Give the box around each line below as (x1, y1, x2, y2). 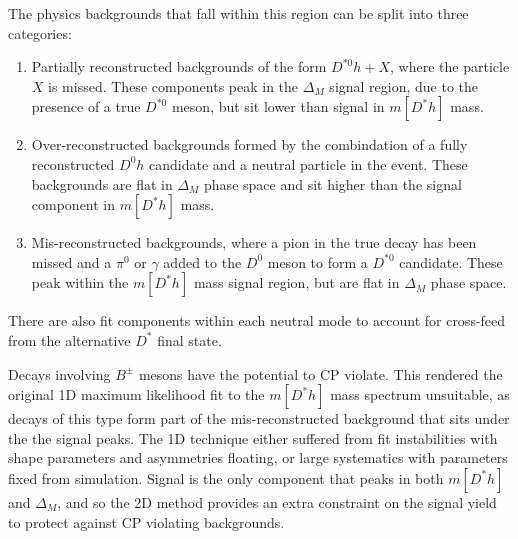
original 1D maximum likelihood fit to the (8, 384, 265, 405)
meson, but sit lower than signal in (171, 96, 385, 117)
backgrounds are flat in (31, 173, 173, 194)
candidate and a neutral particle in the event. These (149, 153, 468, 174)
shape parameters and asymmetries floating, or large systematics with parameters (8, 447, 508, 468)
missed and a (31, 251, 112, 272)
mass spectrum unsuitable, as (330, 384, 510, 405)
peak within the (31, 272, 129, 293)
